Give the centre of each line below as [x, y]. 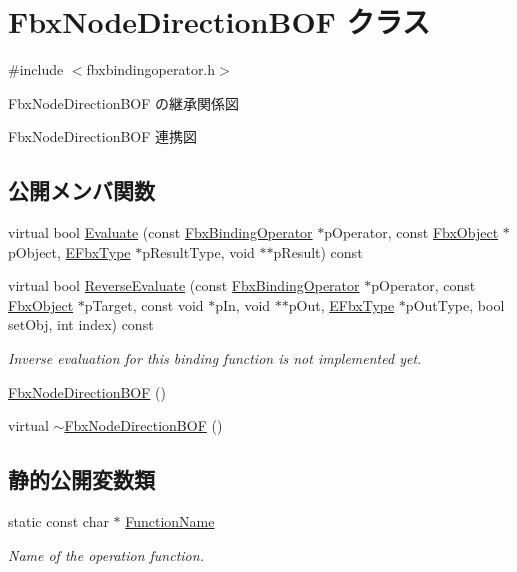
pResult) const [318, 251]
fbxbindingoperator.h [151, 69]
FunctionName [170, 521]
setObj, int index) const [81, 324]
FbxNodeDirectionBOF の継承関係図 [124, 102]
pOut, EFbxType [341, 304]
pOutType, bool [455, 304]
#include [36, 69]
